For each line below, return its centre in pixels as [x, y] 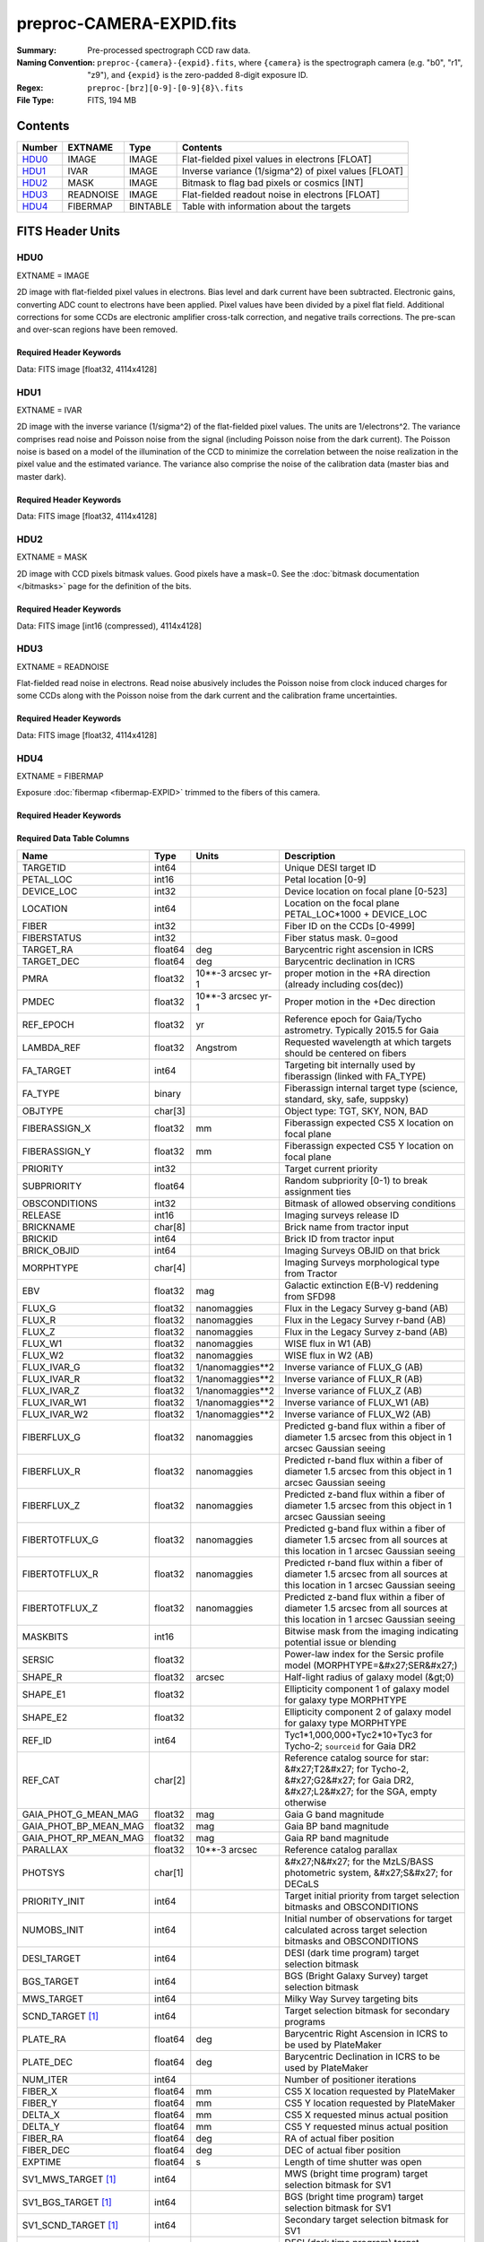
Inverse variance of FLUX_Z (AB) [354, 1390]
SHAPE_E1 [44, 1694]
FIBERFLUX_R [51, 1471]
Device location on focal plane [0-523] [366, 891]
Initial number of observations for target [368, 1918]
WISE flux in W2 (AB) [329, 1355]
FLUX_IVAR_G [51, 1367]
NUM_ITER [45, 2079]
